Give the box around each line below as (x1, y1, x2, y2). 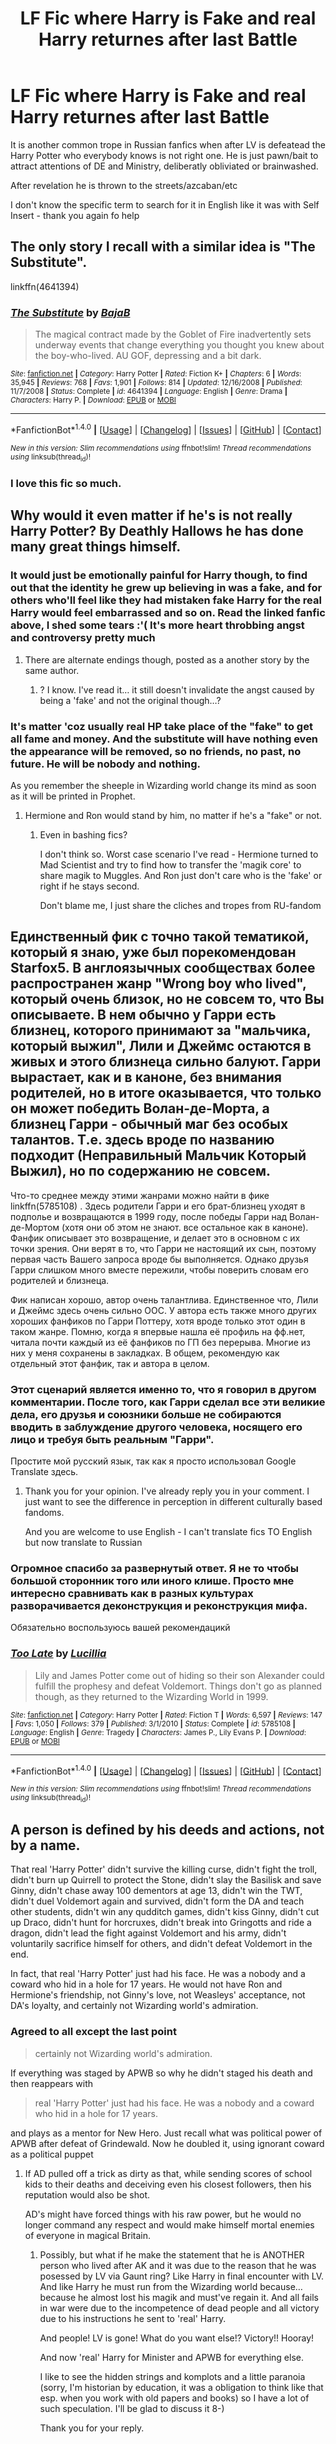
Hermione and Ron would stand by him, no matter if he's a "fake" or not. (24, 809, 322, 821)
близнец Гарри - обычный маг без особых (10, 1116, 289, 1133)
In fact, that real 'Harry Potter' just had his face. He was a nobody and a (10, 1968, 306, 1980)
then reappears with (10, 2077, 94, 2089)
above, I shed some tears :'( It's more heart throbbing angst (10, 618, 305, 632)
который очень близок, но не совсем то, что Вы (10, 991, 325, 1008)
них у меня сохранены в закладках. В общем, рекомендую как (10, 1347, 280, 1359)
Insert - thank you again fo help (10, 209, 140, 221)
